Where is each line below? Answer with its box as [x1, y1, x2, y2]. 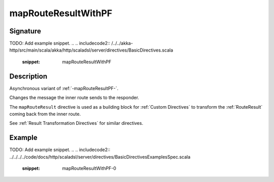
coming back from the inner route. [9, 111, 81, 117]
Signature [9, 27, 42, 35]
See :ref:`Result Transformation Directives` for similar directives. [9, 120, 144, 126]
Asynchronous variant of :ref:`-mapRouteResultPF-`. [9, 85, 119, 91]
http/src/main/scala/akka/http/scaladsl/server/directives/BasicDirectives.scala [9, 47, 174, 53]
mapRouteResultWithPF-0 [62, 165, 116, 171]
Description [9, 72, 48, 80]
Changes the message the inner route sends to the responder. [9, 95, 140, 101]
